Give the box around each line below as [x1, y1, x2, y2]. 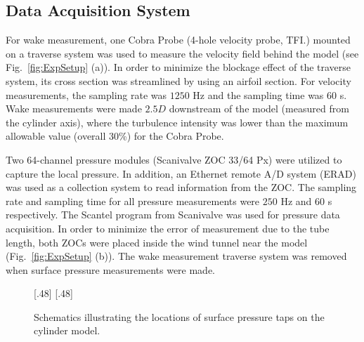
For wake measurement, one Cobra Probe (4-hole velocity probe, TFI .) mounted [6, 32, 351, 47]
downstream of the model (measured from [169, 101, 349, 116]
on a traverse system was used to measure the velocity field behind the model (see [6, 46, 359, 60]
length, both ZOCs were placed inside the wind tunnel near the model [6, 235, 308, 249]
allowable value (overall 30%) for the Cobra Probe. [6, 129, 224, 143]
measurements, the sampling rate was [6, 87, 167, 102]
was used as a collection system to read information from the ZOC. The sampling [6, 180, 357, 195]
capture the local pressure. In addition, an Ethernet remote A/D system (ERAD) [6, 166, 356, 180]
